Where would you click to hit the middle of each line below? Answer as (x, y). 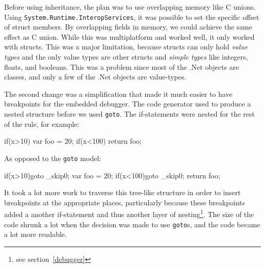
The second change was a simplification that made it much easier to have (118, 93)
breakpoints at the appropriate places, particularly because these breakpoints (125, 202)
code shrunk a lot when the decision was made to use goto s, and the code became (132, 224)
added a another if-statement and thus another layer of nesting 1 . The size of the (129, 213)
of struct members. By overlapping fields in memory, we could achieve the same (128, 27)
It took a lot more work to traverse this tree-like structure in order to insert (123, 192)
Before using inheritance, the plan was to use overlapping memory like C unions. (130, 7)
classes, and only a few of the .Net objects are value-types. (95, 77)
